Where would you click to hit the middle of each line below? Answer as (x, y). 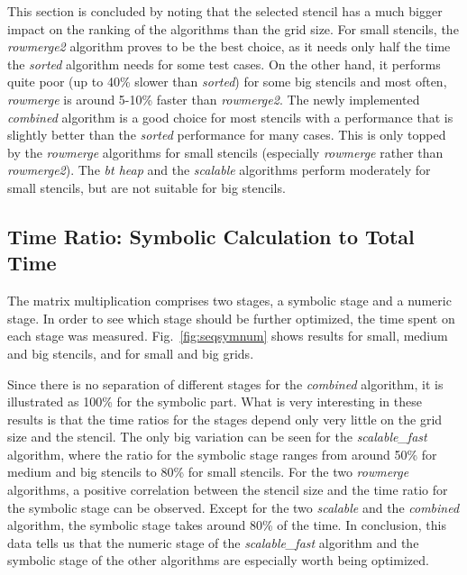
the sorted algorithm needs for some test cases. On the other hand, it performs (224, 64)
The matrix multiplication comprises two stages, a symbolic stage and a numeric (229, 301)
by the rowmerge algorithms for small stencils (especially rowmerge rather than (225, 152)
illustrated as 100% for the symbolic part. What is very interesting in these (215, 402)
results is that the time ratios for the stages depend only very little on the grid (225, 419)
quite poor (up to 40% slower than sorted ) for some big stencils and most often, (227, 82)
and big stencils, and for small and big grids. (131, 353)
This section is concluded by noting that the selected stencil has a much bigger (225, 11)
